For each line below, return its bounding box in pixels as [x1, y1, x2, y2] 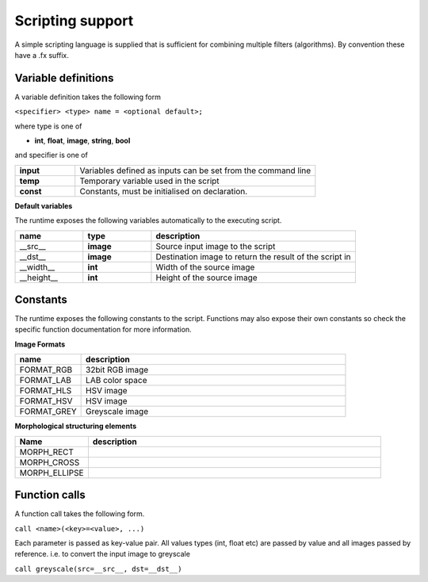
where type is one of [14, 121, 82, 131]
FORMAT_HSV [19, 396, 73, 407]
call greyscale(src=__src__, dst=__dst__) [14, 564, 182, 573]
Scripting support [14, 12, 134, 29]
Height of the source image [155, 272, 258, 283]
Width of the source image [155, 262, 255, 273]
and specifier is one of [14, 151, 89, 160]
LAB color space [86, 375, 147, 386]
